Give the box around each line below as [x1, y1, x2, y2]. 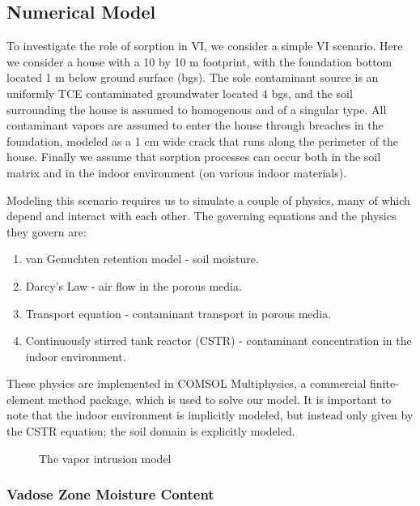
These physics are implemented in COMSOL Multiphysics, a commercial [6, 375, 367, 392]
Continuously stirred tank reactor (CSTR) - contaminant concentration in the [25, 332, 412, 349]
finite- [370, 375, 399, 392]
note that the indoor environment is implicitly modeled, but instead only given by [6, 406, 414, 423]
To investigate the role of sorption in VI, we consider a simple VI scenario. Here [6, 37, 403, 54]
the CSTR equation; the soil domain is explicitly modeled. [6, 423, 295, 440]
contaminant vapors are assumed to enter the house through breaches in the [6, 117, 384, 134]
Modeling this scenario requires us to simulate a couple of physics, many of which [6, 191, 410, 208]
